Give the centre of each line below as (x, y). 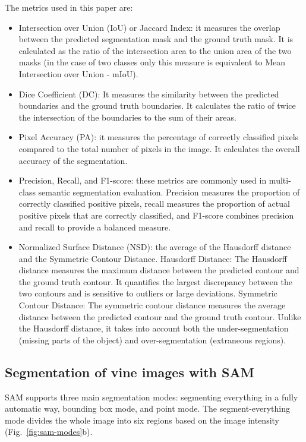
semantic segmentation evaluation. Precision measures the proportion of (169, 192)
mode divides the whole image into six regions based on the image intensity (142, 420)
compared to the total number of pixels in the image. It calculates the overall (159, 148)
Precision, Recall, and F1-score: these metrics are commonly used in (143, 180)
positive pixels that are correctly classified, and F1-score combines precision (156, 215)
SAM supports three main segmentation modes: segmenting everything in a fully (152, 397)
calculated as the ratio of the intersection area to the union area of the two (155, 50)
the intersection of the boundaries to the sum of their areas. (127, 117)
